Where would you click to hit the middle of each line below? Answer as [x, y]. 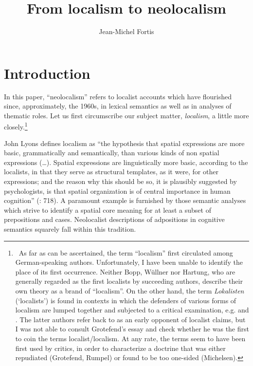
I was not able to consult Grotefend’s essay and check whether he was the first [132, 329]
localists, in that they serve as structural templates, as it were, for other [111, 172]
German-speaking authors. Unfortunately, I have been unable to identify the [129, 262]
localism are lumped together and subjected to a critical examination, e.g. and [132, 310]
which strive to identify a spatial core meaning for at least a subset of [108, 210]
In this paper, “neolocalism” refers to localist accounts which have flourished [118, 96]
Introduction [47, 73]
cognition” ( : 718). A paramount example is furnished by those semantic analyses [125, 200]
